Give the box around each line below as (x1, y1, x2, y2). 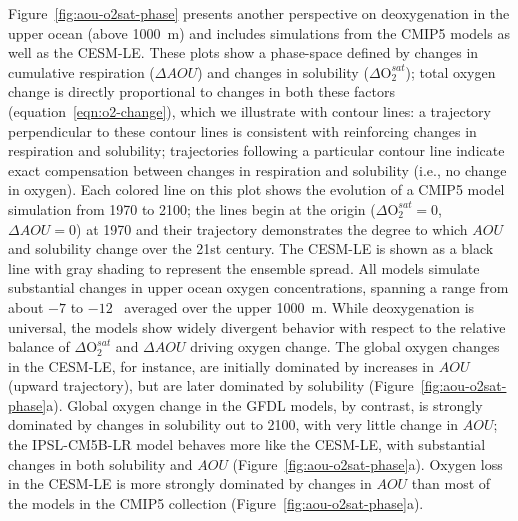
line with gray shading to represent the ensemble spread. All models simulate (8, 257, 480, 278)
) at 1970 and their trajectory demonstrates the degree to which (76, 218, 468, 239)
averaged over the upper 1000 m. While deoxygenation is (124, 296, 475, 317)
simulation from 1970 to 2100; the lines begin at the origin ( (8, 198, 376, 219)
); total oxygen (405, 61, 496, 82)
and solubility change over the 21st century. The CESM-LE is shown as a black (8, 238, 494, 259)
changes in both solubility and (8, 453, 193, 474)
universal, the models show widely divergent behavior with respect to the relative (8, 316, 506, 337)
